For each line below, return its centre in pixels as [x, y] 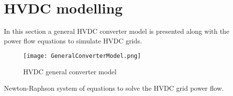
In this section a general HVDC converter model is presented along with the [117, 31]
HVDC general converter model [70, 71]
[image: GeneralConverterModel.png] [82, 56]
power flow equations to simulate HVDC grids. [73, 40]
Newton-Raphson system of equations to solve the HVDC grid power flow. [114, 88]
